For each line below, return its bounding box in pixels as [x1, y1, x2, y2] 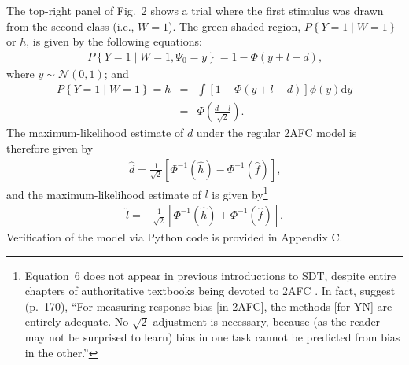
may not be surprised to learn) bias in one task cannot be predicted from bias [24, 328, 400, 345]
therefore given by [6, 140, 94, 157]
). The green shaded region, [168, 17, 301, 34]
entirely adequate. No [24, 313, 129, 330]
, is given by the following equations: [26, 33, 203, 50]
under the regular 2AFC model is [196, 124, 357, 141]
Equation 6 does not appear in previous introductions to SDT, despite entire [24, 267, 396, 283]
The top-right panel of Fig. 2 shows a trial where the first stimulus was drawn [6, 2, 384, 18]
